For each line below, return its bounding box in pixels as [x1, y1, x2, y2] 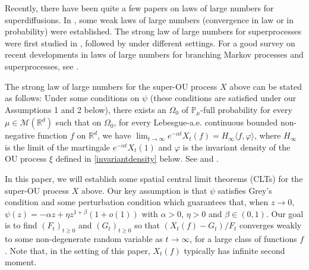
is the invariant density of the [182, 140, 291, 153]
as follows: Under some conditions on [5, 92, 140, 104]
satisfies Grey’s [217, 184, 272, 196]
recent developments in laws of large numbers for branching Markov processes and [5, 48, 304, 61]
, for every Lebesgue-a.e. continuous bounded [113, 116, 278, 128]
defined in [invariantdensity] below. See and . [55, 152, 219, 165]
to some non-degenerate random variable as [5, 233, 163, 245]
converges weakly [239, 219, 302, 231]
